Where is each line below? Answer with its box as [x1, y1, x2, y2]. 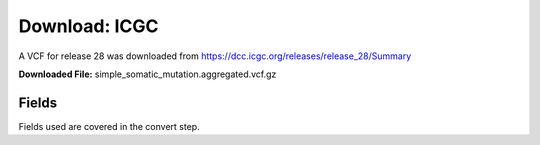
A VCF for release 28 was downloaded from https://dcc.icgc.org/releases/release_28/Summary [18, 50, 412, 62]
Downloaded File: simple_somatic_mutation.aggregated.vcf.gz [18, 68, 277, 80]
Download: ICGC [18, 15, 159, 37]
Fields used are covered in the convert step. [18, 120, 200, 132]
